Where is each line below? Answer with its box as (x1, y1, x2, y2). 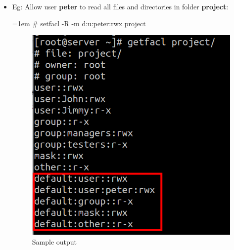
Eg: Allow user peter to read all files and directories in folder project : (12, 1, 229, 11)
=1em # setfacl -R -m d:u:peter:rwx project (12, 18, 146, 28)
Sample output (32, 236, 77, 247)
